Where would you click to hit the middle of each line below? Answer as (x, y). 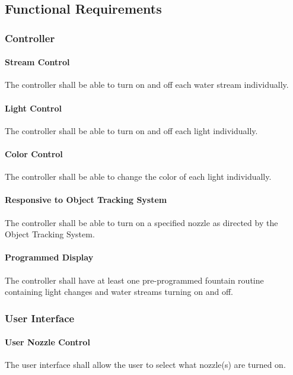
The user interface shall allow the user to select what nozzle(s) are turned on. (145, 365)
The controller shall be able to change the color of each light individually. (138, 177)
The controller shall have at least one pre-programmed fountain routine (134, 280)
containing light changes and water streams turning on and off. (119, 292)
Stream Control (37, 62)
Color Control (34, 154)
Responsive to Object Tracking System (86, 200)
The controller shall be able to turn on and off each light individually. (131, 130)
